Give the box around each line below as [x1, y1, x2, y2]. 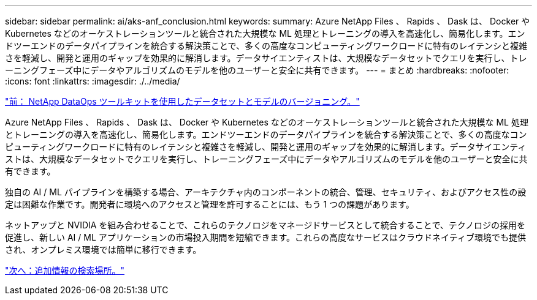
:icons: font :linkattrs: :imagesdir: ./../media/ [5, 76, 180, 86]
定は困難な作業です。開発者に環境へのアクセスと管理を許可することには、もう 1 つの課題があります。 [5, 199, 414, 209]
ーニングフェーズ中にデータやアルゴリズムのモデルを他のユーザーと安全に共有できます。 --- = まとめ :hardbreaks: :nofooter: [5, 65, 509, 75]
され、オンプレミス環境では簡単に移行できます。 [5, 244, 202, 255]
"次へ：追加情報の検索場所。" [5, 265, 125, 276]
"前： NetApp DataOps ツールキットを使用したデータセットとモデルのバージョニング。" [5, 96, 360, 107]
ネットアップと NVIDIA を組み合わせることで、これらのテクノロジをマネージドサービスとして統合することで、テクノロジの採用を [5, 220, 526, 230]
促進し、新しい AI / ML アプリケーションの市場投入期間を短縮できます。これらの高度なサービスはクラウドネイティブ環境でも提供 [5, 232, 526, 242]
